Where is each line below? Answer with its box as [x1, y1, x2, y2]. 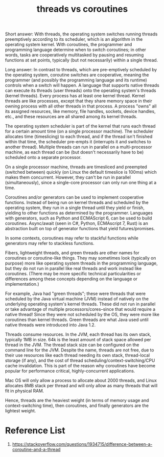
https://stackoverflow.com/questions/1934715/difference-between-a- [12, 441, 153, 447]
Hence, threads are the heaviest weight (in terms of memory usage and [5, 398, 149, 403]
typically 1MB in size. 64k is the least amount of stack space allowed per [5, 337, 151, 343]
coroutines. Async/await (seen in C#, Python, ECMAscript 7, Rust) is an [5, 220, 148, 226]
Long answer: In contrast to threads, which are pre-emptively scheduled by [5, 67, 157, 73]
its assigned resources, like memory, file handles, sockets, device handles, [5, 108, 156, 114]
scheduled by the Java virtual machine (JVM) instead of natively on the [5, 296, 149, 302]
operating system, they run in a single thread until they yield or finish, [5, 205, 145, 211]
